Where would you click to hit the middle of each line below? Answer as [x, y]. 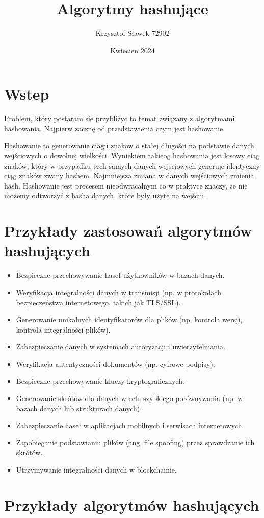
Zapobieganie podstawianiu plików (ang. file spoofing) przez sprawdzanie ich [135, 442]
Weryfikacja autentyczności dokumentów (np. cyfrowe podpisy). [115, 363]
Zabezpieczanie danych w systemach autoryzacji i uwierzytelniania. [121, 347]
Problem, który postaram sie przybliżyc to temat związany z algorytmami [120, 118]
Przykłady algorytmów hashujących [132, 504]
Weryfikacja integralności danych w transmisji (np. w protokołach [118, 292]
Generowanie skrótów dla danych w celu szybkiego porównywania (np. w [129, 398]
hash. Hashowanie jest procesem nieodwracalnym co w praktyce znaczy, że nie [126, 185]
